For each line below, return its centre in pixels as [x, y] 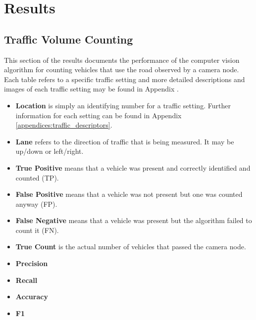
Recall [26, 280]
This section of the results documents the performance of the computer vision [122, 60]
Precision [32, 263]
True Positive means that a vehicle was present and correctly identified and [133, 167]
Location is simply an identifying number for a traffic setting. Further [123, 105]
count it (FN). [37, 230]
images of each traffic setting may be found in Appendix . [91, 89]
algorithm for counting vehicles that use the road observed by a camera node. [122, 69]
